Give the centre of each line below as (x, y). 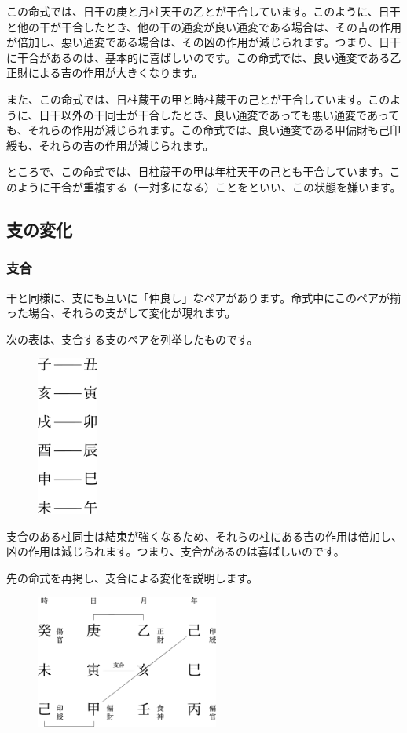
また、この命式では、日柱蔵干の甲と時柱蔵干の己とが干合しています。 (187, 98)
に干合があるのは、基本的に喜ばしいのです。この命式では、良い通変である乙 (204, 57)
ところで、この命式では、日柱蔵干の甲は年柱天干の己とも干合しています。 (198, 171)
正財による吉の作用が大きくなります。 (105, 73)
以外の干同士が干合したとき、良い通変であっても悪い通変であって (230, 114)
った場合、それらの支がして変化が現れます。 (121, 313)
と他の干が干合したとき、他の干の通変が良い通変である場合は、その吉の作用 (204, 26)
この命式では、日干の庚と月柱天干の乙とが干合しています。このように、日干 (203, 11)
